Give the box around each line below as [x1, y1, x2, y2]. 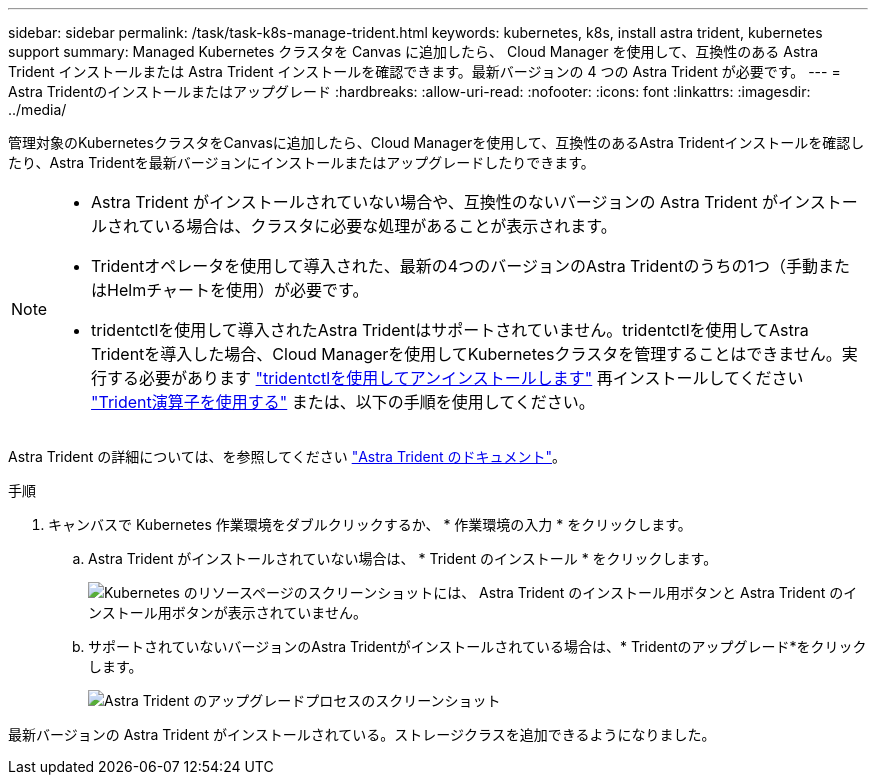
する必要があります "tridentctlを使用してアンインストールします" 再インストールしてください [107, 368, 804, 388]
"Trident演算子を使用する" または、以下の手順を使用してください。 [91, 392, 595, 412]
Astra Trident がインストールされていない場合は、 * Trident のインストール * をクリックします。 [88, 550, 718, 567]
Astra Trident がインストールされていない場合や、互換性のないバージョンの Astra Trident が [91, 192, 778, 212]
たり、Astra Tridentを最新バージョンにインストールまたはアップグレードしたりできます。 [8, 154, 595, 171]
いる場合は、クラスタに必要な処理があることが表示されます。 [154, 216, 617, 236]
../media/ [8, 101, 67, 118]
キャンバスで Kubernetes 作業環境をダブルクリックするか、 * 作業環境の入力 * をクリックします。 [48, 516, 692, 533]
